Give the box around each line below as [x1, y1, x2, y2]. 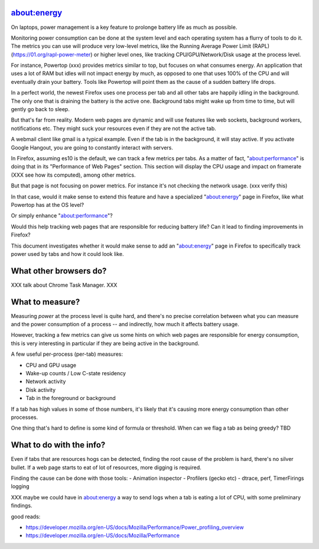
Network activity [25, 378, 66, 385]
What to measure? [11, 297, 80, 307]
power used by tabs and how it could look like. [11, 250, 124, 257]
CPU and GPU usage [25, 361, 77, 369]
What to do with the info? [11, 440, 106, 450]
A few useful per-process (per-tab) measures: [11, 350, 123, 358]
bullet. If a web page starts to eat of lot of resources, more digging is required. [11, 464, 201, 471]
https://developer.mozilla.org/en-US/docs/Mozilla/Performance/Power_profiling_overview [25, 524, 245, 531]
